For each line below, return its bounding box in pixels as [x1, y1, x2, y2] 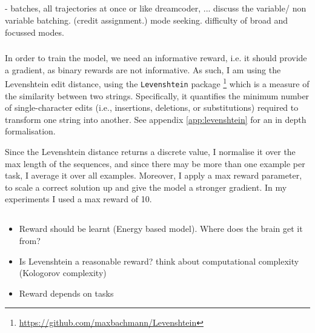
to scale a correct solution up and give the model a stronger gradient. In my [5, 180, 287, 193]
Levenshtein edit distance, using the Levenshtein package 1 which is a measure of [5, 76, 310, 90]
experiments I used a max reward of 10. [5, 193, 152, 205]
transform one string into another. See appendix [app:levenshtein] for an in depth [5, 113, 307, 125]
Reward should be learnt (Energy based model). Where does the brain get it [19, 222, 303, 235]
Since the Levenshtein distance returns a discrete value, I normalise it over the [5, 145, 296, 157]
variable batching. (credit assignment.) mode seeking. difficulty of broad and [5, 13, 288, 26]
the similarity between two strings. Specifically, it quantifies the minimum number [5, 89, 310, 102]
